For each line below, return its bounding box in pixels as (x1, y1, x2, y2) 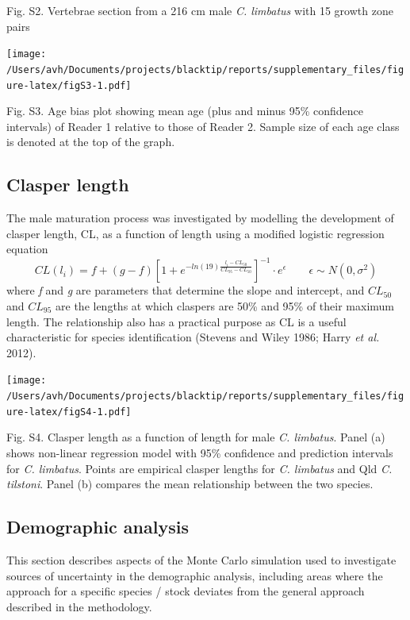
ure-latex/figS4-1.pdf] (6, 406, 132, 418)
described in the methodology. (6, 598, 152, 614)
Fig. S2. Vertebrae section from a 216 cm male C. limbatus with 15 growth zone (6, 2, 393, 18)
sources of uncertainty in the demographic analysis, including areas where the (6, 567, 383, 583)
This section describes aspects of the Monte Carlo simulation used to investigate (6, 551, 397, 568)
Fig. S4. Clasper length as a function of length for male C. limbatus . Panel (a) (6, 429, 385, 445)
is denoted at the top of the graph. (6, 133, 175, 150)
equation (6, 241, 48, 257)
